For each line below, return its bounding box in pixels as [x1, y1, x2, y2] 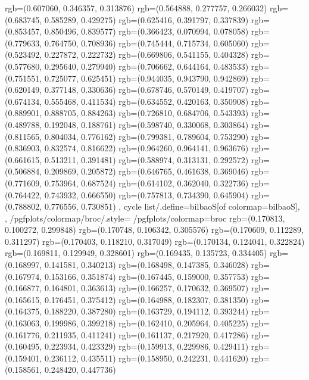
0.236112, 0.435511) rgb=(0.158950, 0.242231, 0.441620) [44, 351, 249, 364]
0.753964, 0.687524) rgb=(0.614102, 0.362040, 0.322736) [44, 176, 249, 189]
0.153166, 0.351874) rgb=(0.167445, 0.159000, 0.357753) [44, 270, 249, 282]
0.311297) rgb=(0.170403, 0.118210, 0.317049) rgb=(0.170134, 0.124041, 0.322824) [5, 235, 305, 247]
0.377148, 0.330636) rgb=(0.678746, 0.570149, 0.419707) [44, 83, 249, 96]
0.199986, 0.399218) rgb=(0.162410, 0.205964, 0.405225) [44, 317, 249, 329]
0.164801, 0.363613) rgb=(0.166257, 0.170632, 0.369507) [44, 282, 249, 294]
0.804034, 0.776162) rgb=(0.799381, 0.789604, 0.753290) [44, 130, 249, 142]
